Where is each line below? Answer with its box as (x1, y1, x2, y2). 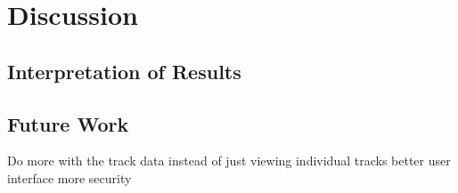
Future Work (7, 109, 129, 137)
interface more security (7, 168, 132, 187)
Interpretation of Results (7, 57, 241, 84)
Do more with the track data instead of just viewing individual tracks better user (7, 151, 451, 170)
